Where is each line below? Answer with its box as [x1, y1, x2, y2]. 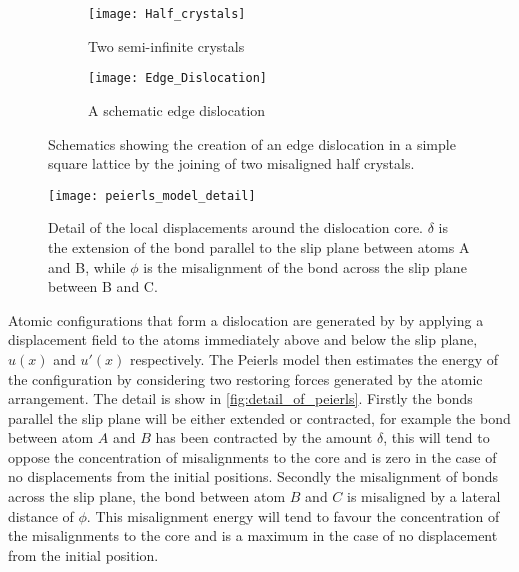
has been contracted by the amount [155, 427, 373, 448]
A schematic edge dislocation [88, 99, 266, 120]
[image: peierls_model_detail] [48, 188, 256, 203]
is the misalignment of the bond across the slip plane [143, 256, 467, 277]
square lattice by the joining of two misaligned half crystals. [48, 153, 415, 174]
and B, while [48, 256, 126, 277]
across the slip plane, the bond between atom [8, 486, 286, 507]
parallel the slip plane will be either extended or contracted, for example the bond [8, 407, 511, 428]
